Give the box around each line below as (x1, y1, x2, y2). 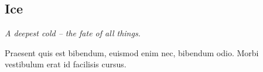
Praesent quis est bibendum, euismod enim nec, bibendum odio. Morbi (5, 46, 259, 59)
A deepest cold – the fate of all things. (5, 27, 141, 39)
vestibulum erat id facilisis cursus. (5, 58, 127, 70)
